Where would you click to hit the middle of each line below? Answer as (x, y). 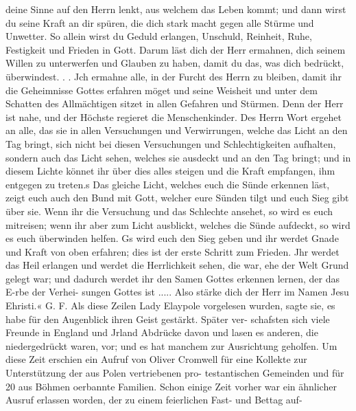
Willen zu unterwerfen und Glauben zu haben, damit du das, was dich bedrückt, (175, 63)
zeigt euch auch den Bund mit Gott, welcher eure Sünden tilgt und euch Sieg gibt (177, 198)
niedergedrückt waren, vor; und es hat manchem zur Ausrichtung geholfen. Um (171, 345)
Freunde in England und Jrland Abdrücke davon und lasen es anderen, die (162, 332)
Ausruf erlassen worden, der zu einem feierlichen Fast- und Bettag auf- (154, 400)
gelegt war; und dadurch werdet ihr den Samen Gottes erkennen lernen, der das (173, 278)
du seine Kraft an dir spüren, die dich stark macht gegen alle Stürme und (160, 22)
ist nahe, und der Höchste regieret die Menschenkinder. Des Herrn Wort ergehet (174, 116)
